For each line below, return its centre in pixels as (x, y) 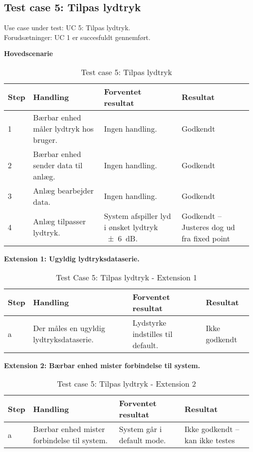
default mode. (142, 440)
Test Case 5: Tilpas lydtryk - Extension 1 (126, 277)
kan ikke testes (210, 440)
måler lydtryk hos (63, 128)
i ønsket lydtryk (131, 227)
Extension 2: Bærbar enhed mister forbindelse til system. (102, 365)
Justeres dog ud (208, 227)
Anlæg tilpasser (60, 221)
